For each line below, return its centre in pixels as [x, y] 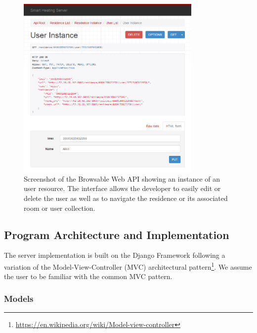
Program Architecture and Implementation [117, 234]
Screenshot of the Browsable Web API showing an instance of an [122, 178]
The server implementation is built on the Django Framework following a [115, 255]
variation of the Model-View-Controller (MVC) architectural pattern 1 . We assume [128, 266]
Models [19, 298]
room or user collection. [60, 208]
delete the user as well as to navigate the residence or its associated [126, 198]
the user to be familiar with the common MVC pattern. [88, 276]
